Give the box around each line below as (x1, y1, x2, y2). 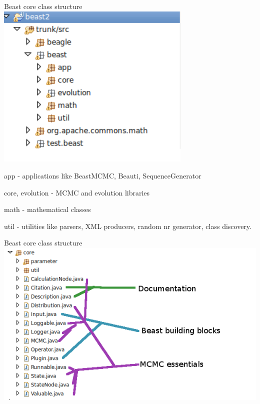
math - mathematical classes (4, 204, 91, 214)
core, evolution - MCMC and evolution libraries (4, 187, 150, 197)
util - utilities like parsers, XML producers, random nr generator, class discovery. (4, 220, 251, 231)
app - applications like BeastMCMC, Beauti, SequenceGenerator (4, 170, 201, 181)
